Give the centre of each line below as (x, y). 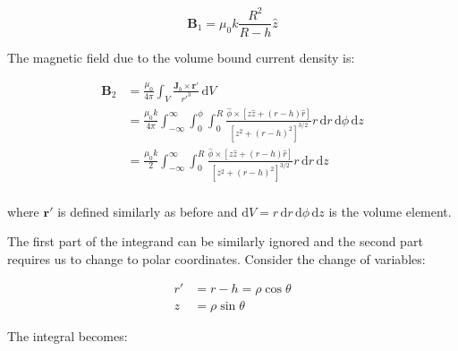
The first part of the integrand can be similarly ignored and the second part (215, 241)
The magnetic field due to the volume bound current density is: (181, 57)
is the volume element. (390, 211)
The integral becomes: (68, 336)
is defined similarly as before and (148, 211)
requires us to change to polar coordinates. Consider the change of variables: (216, 258)
